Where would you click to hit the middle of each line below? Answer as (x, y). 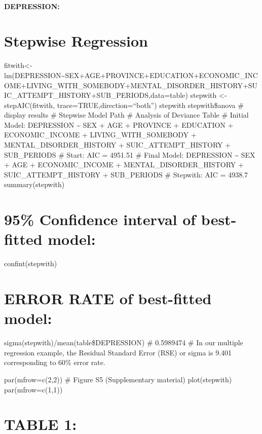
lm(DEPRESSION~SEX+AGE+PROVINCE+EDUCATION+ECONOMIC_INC (131, 75)
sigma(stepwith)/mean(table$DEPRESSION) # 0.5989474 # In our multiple (124, 342)
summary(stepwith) (34, 184)
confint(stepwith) (31, 263)
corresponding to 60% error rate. (55, 362)
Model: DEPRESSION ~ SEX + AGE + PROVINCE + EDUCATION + (119, 124)
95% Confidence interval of (100, 219)
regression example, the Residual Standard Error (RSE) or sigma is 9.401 (118, 352)
